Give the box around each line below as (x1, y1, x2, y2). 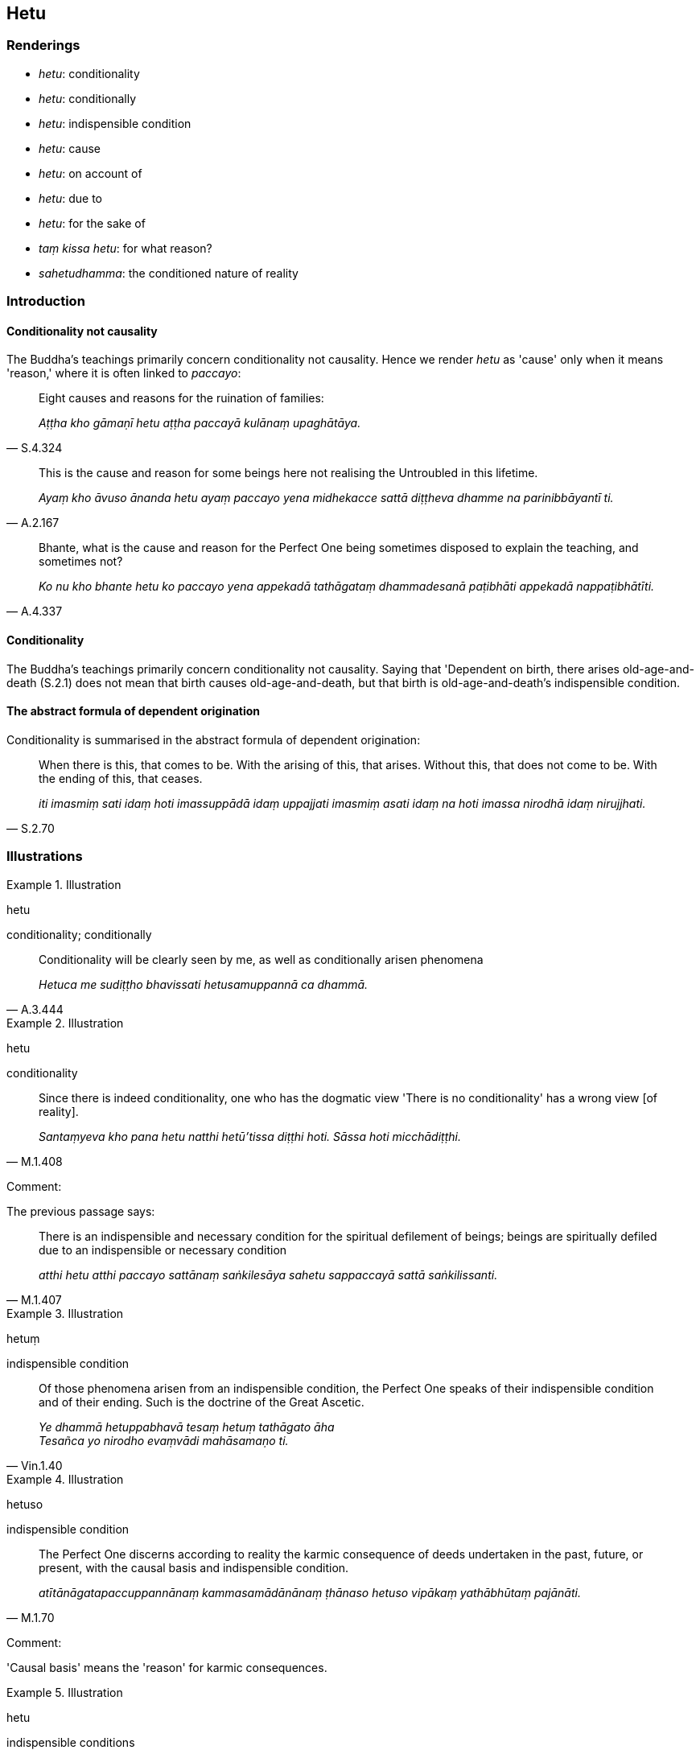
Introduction (6, 293, 85, 310)
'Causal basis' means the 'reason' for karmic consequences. (6, 1660, 327, 1674)
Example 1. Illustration (6, 877, 121, 891)
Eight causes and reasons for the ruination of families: (39, 391, 324, 406)
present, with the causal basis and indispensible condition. (39, 1560, 349, 1575)
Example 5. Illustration (6, 1685, 123, 1699)
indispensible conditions (6, 1735, 135, 1749)
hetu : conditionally (39, 91, 137, 105)
